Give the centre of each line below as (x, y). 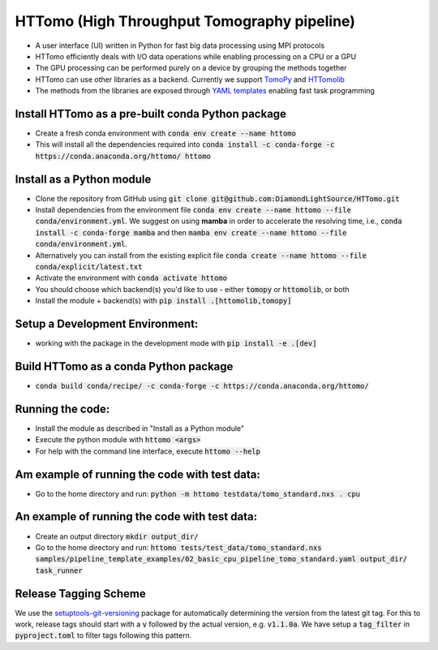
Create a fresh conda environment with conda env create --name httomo (165, 133)
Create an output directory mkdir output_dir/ (117, 536)
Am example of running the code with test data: (138, 474)
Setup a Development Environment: (107, 324)
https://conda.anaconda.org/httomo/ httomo (123, 156)
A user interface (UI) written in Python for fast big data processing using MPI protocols (180, 45)
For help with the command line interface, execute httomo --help (148, 451)
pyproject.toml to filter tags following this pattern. (103, 635)
